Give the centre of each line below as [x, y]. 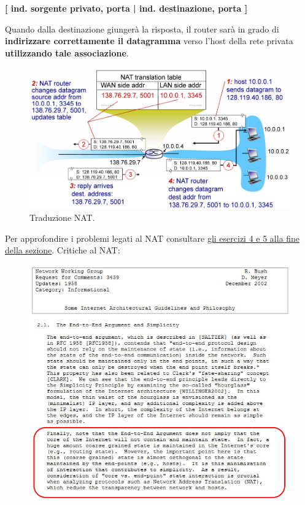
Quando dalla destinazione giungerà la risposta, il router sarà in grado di [142, 29]
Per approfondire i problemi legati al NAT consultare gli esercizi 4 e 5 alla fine [152, 238]
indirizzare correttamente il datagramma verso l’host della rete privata [149, 41]
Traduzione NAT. [62, 218]
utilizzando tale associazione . [67, 52]
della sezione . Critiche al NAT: [63, 250]
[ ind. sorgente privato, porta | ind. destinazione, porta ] [126, 8]
